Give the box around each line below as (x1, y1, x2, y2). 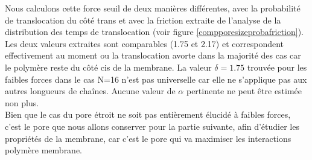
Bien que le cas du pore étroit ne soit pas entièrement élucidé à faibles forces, (5, 108, 291, 121)
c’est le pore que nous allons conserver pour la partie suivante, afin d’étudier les (5, 120, 299, 132)
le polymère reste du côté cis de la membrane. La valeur (5, 60, 212, 73)
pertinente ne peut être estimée (186, 85, 302, 97)
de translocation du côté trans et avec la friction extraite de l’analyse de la (5, 13, 281, 26)
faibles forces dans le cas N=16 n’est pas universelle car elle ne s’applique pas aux (5, 72, 307, 85)
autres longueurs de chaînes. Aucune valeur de (5, 85, 176, 97)
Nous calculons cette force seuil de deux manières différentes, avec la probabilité (5, 2, 301, 14)
